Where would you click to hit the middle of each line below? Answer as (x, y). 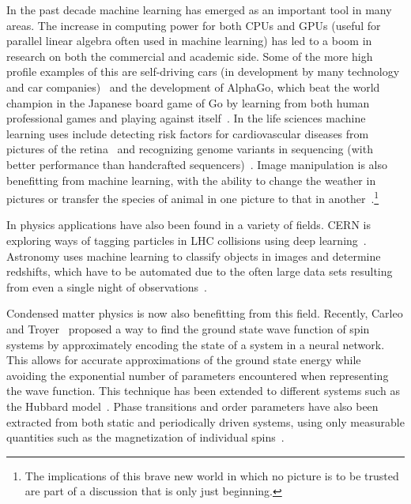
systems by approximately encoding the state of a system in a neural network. (196, 344)
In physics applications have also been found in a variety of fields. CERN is (189, 225)
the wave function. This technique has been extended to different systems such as (203, 391)
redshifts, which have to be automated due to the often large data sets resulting (200, 271)
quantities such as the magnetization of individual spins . (145, 437)
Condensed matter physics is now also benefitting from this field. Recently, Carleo (205, 313)
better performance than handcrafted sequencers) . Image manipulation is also (197, 164)
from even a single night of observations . (107, 286)
